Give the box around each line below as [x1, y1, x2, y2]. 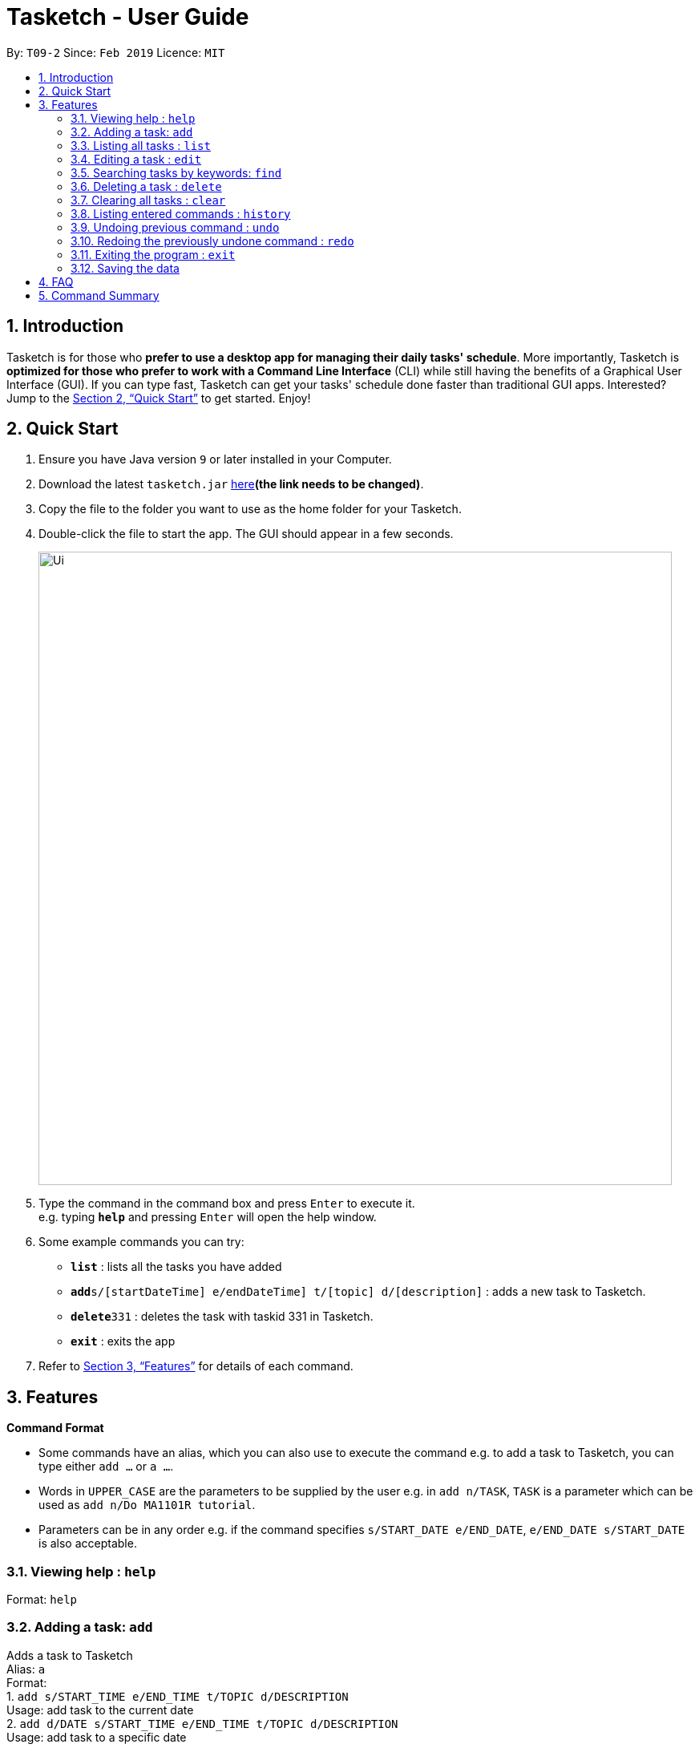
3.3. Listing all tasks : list [71, 138, 211, 152]
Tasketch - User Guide [6, 3, 249, 30]
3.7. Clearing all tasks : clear [71, 192, 226, 207]
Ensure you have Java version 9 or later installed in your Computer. [38, 452, 392, 467]
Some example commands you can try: [38, 1235, 244, 1249]
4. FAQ [38, 274, 74, 289]
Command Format [6, 1421, 104, 1435]
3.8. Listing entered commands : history [71, 206, 291, 221]
